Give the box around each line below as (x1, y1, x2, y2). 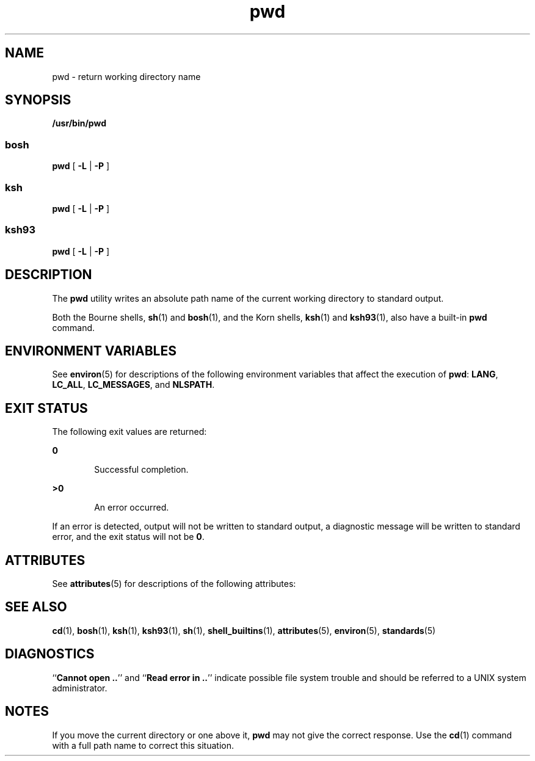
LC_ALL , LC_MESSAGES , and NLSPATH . (52, 379, 215, 390)
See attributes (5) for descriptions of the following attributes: (52, 578, 296, 589)
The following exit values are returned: (52, 426, 207, 437)
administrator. (52, 682, 107, 693)
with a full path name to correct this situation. (52, 740, 234, 751)
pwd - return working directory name (52, 71, 201, 82)
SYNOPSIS (5, 92, 71, 108)
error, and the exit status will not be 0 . (52, 531, 205, 542)
